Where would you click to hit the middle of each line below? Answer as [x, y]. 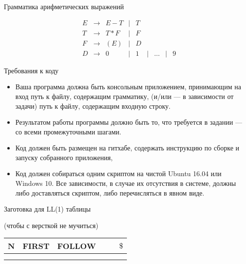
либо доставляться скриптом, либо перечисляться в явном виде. [110, 192]
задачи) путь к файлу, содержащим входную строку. [93, 106]
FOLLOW [77, 246]
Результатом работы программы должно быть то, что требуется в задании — [129, 122]
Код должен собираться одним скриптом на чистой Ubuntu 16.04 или [118, 173]
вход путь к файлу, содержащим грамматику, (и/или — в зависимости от [124, 96]
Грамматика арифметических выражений [64, 6]
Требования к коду [31, 70]
